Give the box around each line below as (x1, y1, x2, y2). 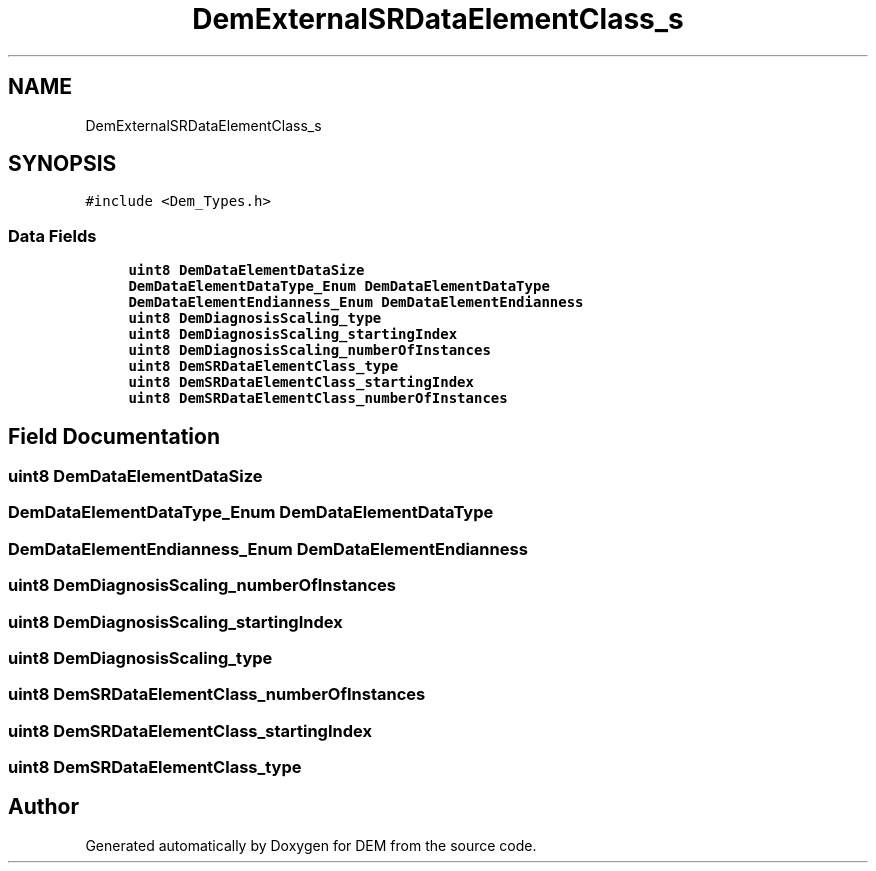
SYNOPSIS (8, 151, 117, 177)
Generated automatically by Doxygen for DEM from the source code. (85, 836, 537, 854)
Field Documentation (8, 423, 220, 449)
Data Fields (8, 225, 97, 246)
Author (8, 794, 79, 820)
